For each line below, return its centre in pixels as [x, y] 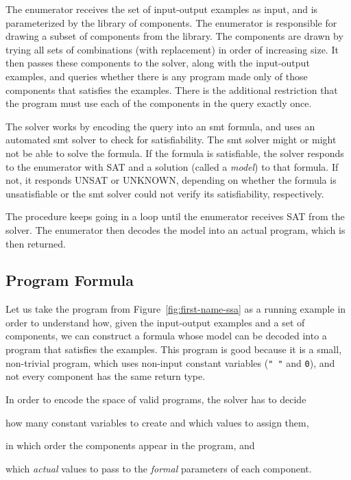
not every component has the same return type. [106, 376]
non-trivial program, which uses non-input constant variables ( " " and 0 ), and [170, 362]
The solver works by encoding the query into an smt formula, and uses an [160, 126]
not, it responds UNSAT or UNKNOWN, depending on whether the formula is [171, 180]
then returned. [36, 243]
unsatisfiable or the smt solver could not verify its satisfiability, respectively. [165, 193]
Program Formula [70, 280]
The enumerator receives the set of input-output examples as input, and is [162, 9]
